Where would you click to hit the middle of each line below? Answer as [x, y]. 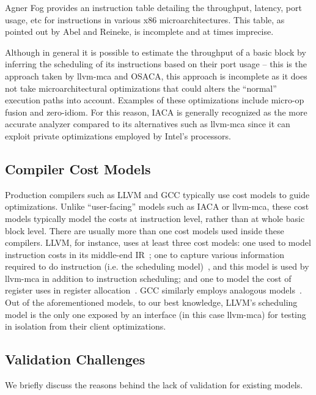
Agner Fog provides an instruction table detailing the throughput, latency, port [153, 7]
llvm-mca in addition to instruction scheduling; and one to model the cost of [148, 278]
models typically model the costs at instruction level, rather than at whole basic [155, 218]
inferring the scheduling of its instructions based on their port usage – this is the [156, 64]
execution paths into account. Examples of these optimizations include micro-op [155, 100]
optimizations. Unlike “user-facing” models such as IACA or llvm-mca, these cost [157, 206]
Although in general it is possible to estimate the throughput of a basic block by [156, 52]
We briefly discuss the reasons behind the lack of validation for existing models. [154, 385]
